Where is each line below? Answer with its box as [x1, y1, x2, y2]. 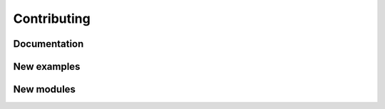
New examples [13, 61, 81, 73]
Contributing [13, 11, 91, 26]
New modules [13, 83, 76, 95]
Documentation [13, 38, 84, 50]
